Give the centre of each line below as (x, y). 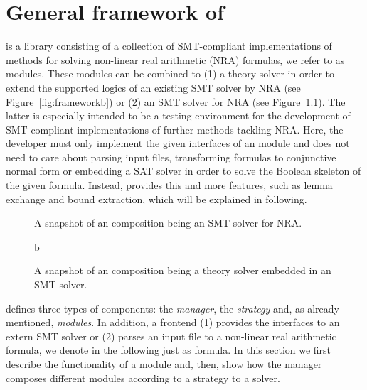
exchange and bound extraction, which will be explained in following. (156, 199)
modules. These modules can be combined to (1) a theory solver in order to (170, 74)
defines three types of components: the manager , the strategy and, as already (172, 308)
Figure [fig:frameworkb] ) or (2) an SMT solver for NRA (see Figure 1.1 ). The (176, 101)
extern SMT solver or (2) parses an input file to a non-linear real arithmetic (171, 336)
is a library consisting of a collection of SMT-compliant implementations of (169, 46)
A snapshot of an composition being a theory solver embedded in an (183, 270)
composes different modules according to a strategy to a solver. (143, 378)
